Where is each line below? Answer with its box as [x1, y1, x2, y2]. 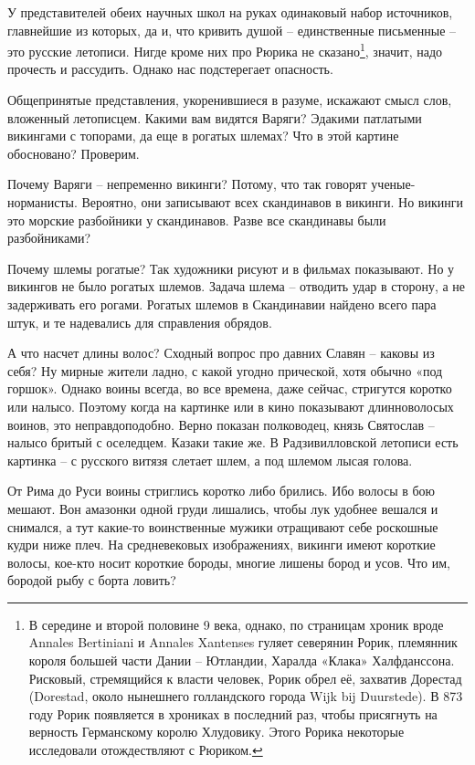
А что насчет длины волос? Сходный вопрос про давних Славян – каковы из [7, 343, 435, 362]
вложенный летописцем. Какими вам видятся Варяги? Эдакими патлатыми [7, 108, 422, 127]
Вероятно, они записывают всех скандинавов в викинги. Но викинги [81, 193, 463, 211]
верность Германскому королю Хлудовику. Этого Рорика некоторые [28, 722, 405, 741]
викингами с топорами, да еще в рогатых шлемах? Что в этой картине [7, 126, 399, 145]
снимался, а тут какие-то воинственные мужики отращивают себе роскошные [7, 517, 438, 536]
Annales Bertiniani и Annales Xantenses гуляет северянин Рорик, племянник [28, 633, 458, 652]
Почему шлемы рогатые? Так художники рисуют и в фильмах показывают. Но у [7, 258, 455, 278]
